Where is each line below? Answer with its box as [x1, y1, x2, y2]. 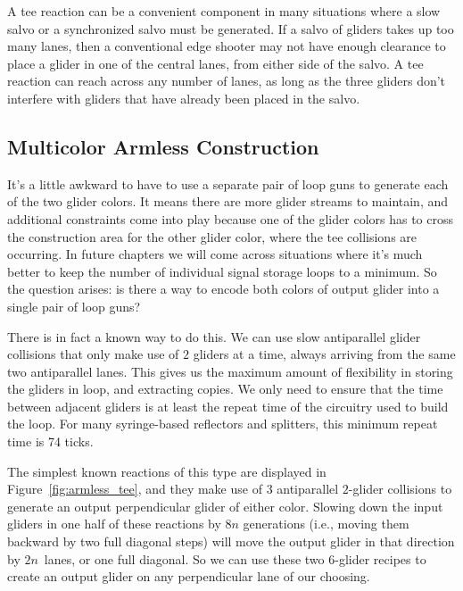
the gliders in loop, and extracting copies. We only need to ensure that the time [7, 379, 443, 398]
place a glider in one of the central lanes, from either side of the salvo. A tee [7, 54, 424, 72]
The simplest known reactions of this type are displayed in [7, 462, 327, 480]
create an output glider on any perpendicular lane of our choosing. [7, 567, 370, 586]
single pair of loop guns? [7, 296, 141, 315]
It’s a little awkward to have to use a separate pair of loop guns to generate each [7, 174, 449, 193]
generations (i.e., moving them [243, 514, 409, 533]
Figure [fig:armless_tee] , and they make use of [7, 479, 262, 498]
